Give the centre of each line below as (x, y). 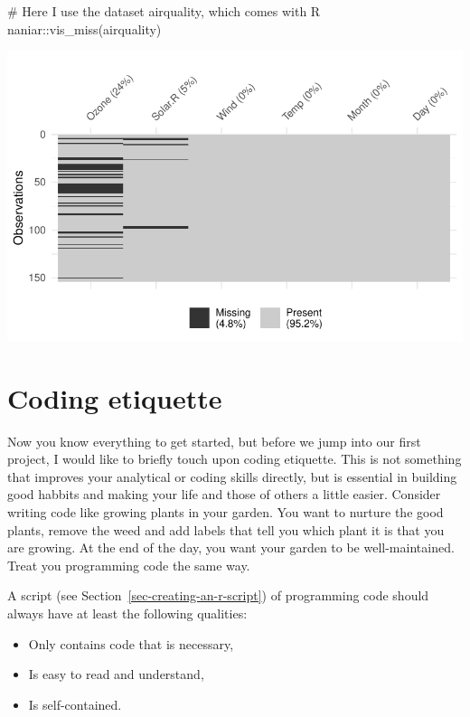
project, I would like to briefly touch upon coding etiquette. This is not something (235, 459)
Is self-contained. (75, 704)
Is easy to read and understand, (116, 674)
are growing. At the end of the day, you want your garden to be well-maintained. (231, 547)
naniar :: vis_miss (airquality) (85, 28)
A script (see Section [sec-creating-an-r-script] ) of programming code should (218, 595)
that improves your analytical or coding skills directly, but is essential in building (232, 476)
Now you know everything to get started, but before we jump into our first (214, 441)
